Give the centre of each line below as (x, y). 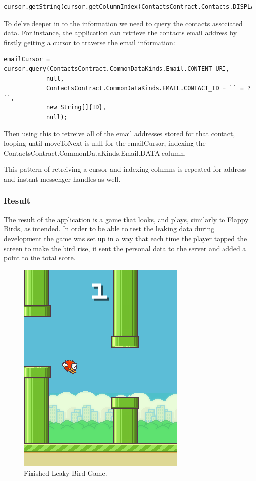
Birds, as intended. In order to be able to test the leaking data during (109, 229)
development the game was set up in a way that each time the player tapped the (126, 238)
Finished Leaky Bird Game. (65, 473)
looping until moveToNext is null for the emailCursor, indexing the (105, 143)
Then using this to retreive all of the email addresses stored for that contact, (120, 133)
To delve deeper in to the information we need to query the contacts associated (123, 23)
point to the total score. (40, 258)
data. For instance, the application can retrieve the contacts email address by (121, 33)
